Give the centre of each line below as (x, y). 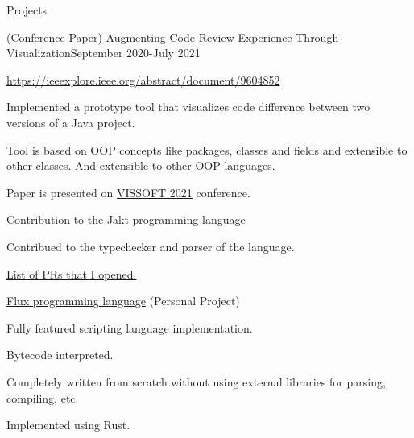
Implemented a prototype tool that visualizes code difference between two (188, 107)
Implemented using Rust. (68, 425)
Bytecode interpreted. (60, 355)
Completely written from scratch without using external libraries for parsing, (196, 381)
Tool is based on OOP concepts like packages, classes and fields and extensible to (207, 149)
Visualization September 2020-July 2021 (103, 53)
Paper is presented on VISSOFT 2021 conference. (128, 192)
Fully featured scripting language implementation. (130, 327)
